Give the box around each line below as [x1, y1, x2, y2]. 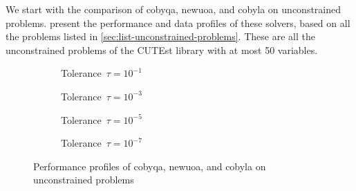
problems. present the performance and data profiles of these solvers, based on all [6, 15, 350, 30]
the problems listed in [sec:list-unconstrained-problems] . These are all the [6, 29, 315, 44]
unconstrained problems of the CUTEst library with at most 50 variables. [6, 42, 318, 57]
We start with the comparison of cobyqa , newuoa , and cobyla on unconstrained [6, 2, 341, 16]
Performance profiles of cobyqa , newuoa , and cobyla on [33, 158, 266, 173]
